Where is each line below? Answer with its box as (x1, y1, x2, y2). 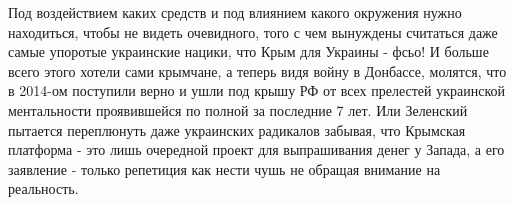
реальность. (8, 178, 79, 199)
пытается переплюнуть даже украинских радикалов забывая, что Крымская (8, 119, 466, 140)
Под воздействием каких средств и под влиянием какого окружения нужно (8, 2, 462, 22)
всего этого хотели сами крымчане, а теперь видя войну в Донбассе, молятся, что (8, 60, 507, 81)
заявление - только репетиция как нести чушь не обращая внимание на (8, 158, 441, 179)
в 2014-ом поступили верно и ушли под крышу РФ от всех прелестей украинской (8, 80, 506, 101)
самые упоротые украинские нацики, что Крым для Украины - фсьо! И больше (8, 41, 489, 62)
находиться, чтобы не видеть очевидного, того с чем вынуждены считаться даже (8, 21, 498, 42)
